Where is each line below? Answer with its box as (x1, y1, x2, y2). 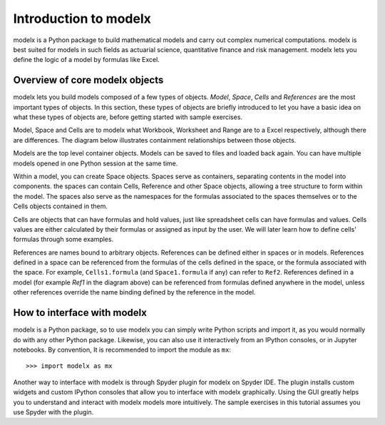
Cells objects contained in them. (13, 202, 108, 210)
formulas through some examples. (13, 235, 114, 244)
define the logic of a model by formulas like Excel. (13, 56, 160, 64)
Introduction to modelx (13, 11, 151, 26)
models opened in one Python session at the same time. (13, 159, 178, 168)
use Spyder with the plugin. (13, 407, 94, 416)
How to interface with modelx (13, 307, 148, 319)
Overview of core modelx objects (13, 74, 164, 86)
